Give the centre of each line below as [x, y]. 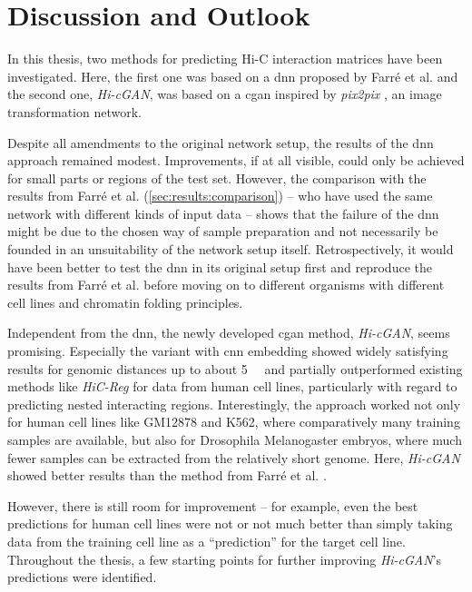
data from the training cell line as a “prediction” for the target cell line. [206, 541]
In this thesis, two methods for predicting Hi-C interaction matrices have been [225, 59]
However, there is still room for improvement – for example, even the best [213, 505]
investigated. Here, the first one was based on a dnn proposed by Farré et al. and [233, 76]
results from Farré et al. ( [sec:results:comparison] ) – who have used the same [220, 196]
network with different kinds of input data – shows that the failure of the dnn [223, 213]
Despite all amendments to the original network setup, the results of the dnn [221, 142]
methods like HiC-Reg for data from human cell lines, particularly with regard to [232, 386]
